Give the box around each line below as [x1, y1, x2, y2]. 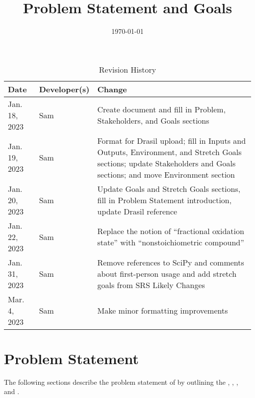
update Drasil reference [97, 205, 178, 217]
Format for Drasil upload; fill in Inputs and [97, 134, 246, 146]
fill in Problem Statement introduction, [97, 194, 232, 206]
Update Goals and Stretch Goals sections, [97, 183, 241, 194]
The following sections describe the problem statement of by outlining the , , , [4, 376, 238, 387]
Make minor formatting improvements [97, 304, 228, 316]
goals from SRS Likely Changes [97, 279, 205, 291]
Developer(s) [39, 83, 90, 95]
